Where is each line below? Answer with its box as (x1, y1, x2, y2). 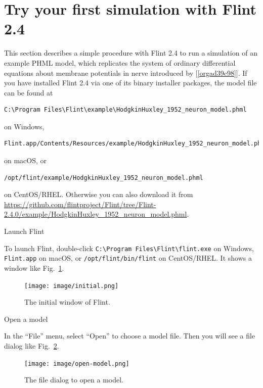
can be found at (4, 87, 53, 98)
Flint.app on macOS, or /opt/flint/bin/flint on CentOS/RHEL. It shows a (4, 253, 252, 263)
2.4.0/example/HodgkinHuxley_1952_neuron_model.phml (4, 209, 187, 219)
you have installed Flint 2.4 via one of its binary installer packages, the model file (4, 77, 257, 88)
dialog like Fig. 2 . (4, 340, 59, 351)
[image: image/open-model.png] (24, 360, 129, 367)
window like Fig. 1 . (4, 262, 64, 273)
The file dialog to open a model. (24, 374, 123, 385)
